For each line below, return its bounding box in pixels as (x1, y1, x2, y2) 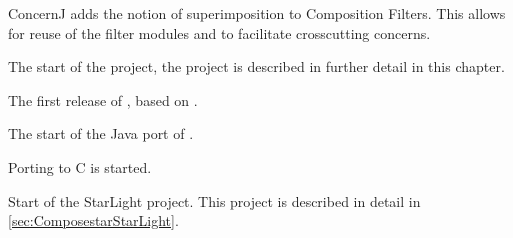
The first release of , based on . (8, 89, 198, 110)
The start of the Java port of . (8, 123, 194, 144)
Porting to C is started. (8, 156, 152, 177)
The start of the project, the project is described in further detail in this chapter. (8, 56, 505, 77)
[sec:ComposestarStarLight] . (8, 210, 179, 231)
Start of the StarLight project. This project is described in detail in (8, 190, 421, 211)
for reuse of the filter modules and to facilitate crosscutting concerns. (8, 22, 431, 43)
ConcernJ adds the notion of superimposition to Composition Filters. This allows (8, 3, 506, 23)
